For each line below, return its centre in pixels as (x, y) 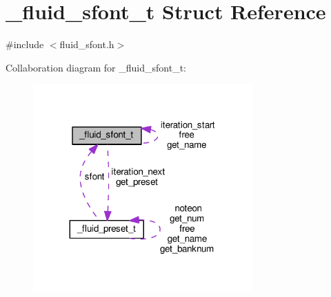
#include (25, 44)
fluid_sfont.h (87, 44)
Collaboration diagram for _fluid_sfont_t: (96, 67)
